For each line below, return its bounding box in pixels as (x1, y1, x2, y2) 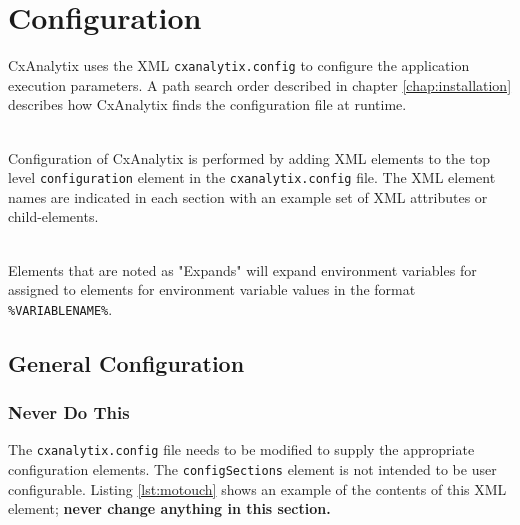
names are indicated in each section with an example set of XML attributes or (8, 186, 488, 207)
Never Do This (8, 400, 130, 425)
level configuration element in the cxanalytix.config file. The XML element (8, 167, 496, 188)
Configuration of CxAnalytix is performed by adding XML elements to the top (8, 147, 490, 168)
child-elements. (8, 206, 99, 227)
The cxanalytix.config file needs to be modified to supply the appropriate (8, 439, 475, 460)
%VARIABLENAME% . (8, 298, 113, 319)
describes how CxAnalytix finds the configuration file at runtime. (8, 94, 407, 115)
